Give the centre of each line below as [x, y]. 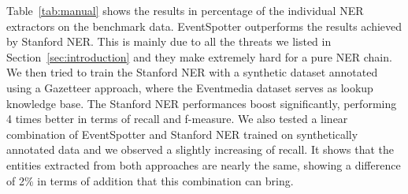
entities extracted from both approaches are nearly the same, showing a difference [204, 164]
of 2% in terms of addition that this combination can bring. [150, 180]
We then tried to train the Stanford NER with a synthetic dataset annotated [192, 72]
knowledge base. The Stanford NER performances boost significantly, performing [202, 103]
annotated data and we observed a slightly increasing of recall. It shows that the [200, 149]
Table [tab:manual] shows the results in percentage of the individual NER [185, 10]
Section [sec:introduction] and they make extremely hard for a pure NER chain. [199, 56]
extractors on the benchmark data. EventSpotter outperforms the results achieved [204, 26]
